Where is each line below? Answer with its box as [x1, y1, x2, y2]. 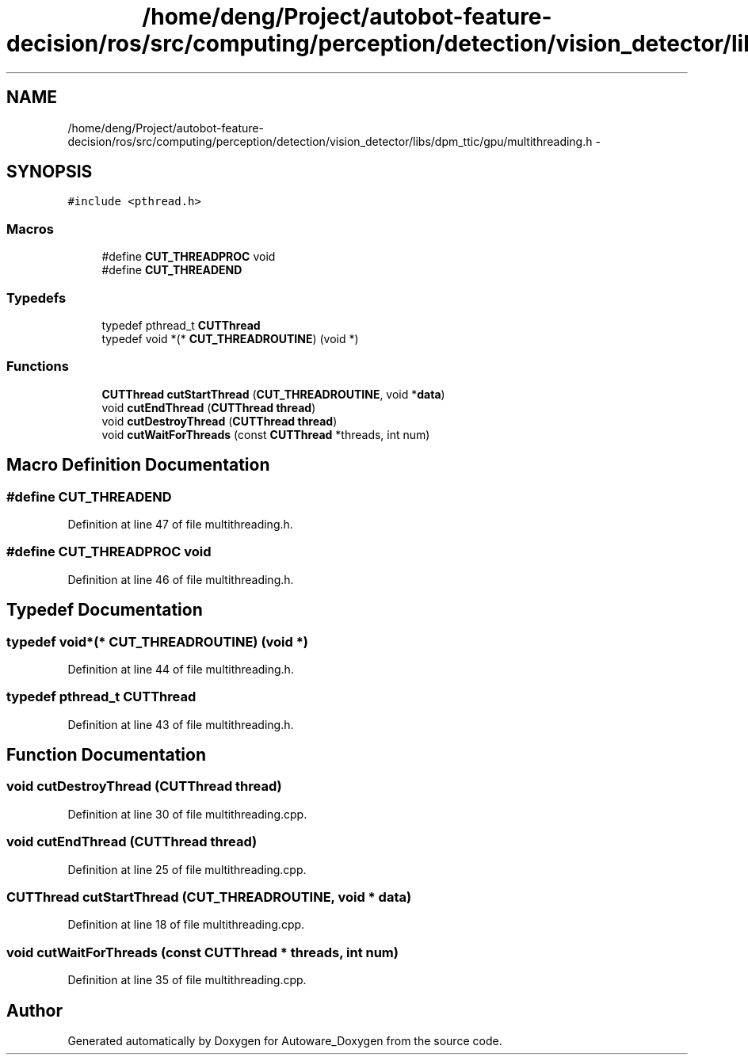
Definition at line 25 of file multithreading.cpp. [67, 862, 307, 876]
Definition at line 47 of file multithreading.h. [67, 517, 293, 531]
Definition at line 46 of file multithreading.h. [67, 572, 294, 586]
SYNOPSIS [6, 162, 93, 182]
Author [6, 1000, 63, 1021]
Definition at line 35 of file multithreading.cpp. [67, 973, 307, 987]
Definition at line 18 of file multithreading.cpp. [67, 918, 305, 932]
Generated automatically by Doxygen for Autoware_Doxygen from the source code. [67, 1033, 502, 1048]
